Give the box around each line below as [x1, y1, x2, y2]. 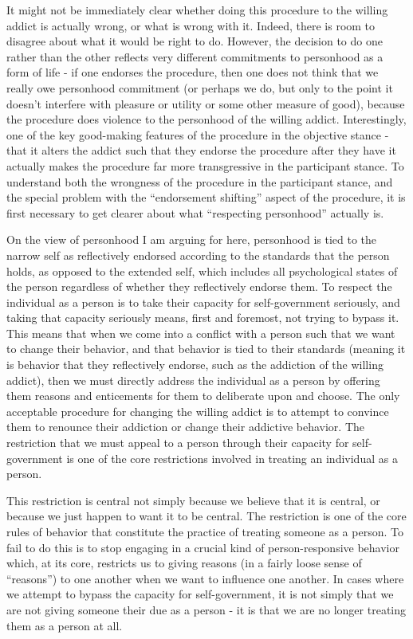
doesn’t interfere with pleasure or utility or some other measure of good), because [6, 95, 405, 112]
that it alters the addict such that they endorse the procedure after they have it [6, 142, 396, 159]
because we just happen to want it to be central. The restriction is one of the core [6, 508, 407, 524]
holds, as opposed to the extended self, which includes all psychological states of [6, 262, 398, 279]
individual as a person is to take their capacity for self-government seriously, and [6, 293, 400, 310]
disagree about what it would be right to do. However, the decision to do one [6, 33, 383, 49]
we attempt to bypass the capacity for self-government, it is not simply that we [6, 586, 394, 602]
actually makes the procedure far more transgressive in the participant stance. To [6, 157, 404, 174]
